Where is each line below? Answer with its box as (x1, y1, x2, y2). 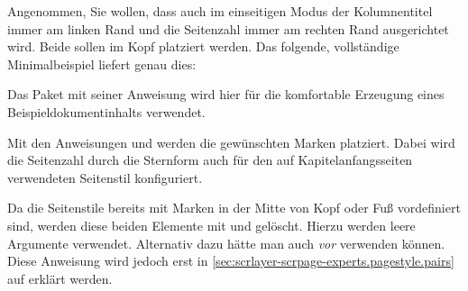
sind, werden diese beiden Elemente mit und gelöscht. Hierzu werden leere (7, 215, 416, 234)
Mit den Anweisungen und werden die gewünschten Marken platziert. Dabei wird (7, 132, 455, 151)
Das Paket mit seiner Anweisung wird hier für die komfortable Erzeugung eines (7, 85, 445, 104)
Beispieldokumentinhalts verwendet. (7, 102, 206, 121)
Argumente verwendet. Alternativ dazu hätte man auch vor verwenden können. (7, 233, 445, 252)
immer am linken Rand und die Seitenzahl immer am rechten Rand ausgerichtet (7, 19, 449, 38)
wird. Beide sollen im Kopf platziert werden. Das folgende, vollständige (7, 37, 399, 56)
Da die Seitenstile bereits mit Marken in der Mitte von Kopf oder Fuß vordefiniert (7, 198, 461, 217)
